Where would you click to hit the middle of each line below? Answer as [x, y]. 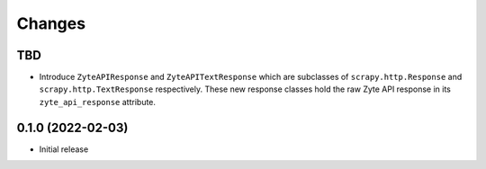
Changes [51, 23]
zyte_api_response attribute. [98, 102]
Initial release [64, 149]
